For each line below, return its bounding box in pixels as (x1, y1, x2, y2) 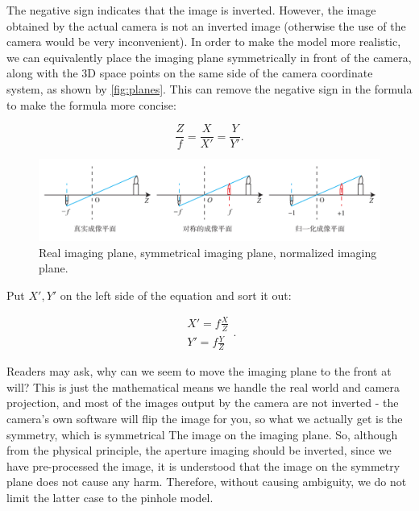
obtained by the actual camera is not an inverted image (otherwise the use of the (6, 17, 406, 34)
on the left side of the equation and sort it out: (60, 286, 292, 303)
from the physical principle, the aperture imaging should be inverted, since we (6, 442, 392, 459)
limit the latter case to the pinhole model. (6, 488, 214, 505)
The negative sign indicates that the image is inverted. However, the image (6, 2, 376, 18)
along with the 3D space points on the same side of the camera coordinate (6, 64, 373, 81)
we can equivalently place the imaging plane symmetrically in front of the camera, (6, 48, 412, 65)
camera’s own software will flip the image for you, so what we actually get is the (6, 409, 403, 426)
